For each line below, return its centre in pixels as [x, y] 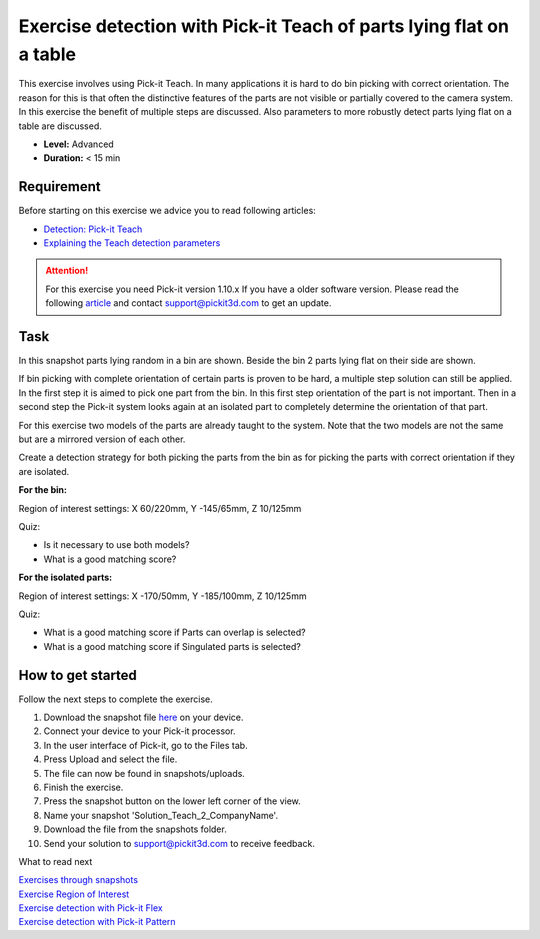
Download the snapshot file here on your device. [143, 717]
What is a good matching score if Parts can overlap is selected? [174, 632]
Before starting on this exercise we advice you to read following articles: [167, 211]
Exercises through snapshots [78, 880]
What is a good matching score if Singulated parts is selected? [172, 646]
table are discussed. [60, 126]
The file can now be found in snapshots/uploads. [144, 773]
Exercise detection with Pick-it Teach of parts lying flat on [264, 26]
